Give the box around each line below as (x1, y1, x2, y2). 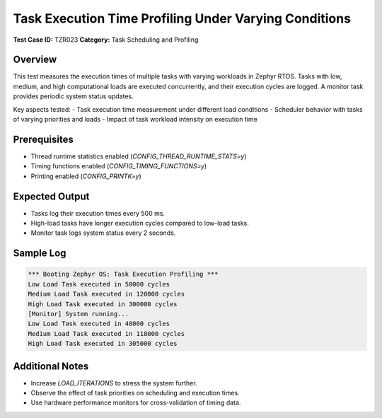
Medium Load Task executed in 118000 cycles (28, 330, 185, 337)
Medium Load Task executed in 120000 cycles (28, 290, 185, 298)
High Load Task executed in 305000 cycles (28, 339, 178, 348)
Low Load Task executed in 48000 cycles (28, 320, 170, 328)
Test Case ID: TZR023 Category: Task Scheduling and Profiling (13, 35, 199, 44)
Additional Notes (13, 360, 89, 372)
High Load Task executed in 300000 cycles (28, 300, 178, 308)
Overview (13, 54, 57, 66)
